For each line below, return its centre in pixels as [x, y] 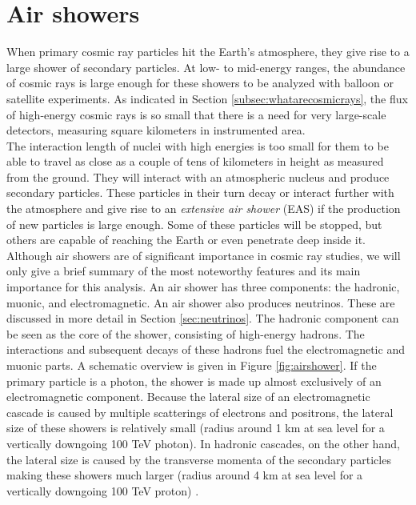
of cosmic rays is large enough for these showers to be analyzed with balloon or [200, 83]
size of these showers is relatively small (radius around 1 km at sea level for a [196, 428]
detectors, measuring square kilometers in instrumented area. [156, 130]
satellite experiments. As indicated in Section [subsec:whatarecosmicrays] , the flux [207, 98]
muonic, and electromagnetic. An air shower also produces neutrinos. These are [201, 302]
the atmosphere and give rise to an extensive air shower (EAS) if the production [204, 208]
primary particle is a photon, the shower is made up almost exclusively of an [194, 381]
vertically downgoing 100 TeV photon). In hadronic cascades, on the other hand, [203, 443]
